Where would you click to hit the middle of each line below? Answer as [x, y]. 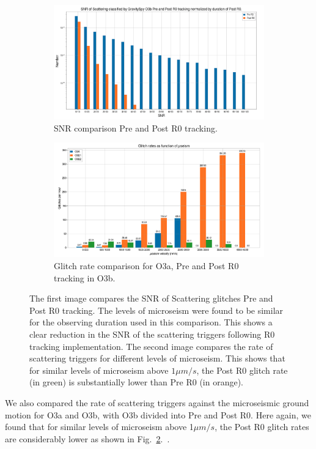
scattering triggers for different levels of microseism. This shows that [157, 358]
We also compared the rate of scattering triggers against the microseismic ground [157, 402]
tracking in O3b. [85, 277]
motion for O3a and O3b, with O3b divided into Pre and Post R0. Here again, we [158, 414]
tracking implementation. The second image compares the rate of [151, 346]
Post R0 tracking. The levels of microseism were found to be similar [156, 310]
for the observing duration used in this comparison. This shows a [151, 322]
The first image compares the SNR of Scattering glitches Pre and [151, 298]
